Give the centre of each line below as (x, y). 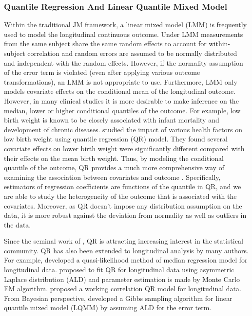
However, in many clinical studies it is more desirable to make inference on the (121, 100)
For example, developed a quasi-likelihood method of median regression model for (126, 260)
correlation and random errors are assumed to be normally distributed (132, 53)
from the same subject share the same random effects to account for (105, 44)
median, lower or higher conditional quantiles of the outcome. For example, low (122, 110)
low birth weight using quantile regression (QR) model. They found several (116, 139)
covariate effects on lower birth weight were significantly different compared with (124, 148)
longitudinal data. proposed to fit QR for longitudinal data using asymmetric (119, 270)
